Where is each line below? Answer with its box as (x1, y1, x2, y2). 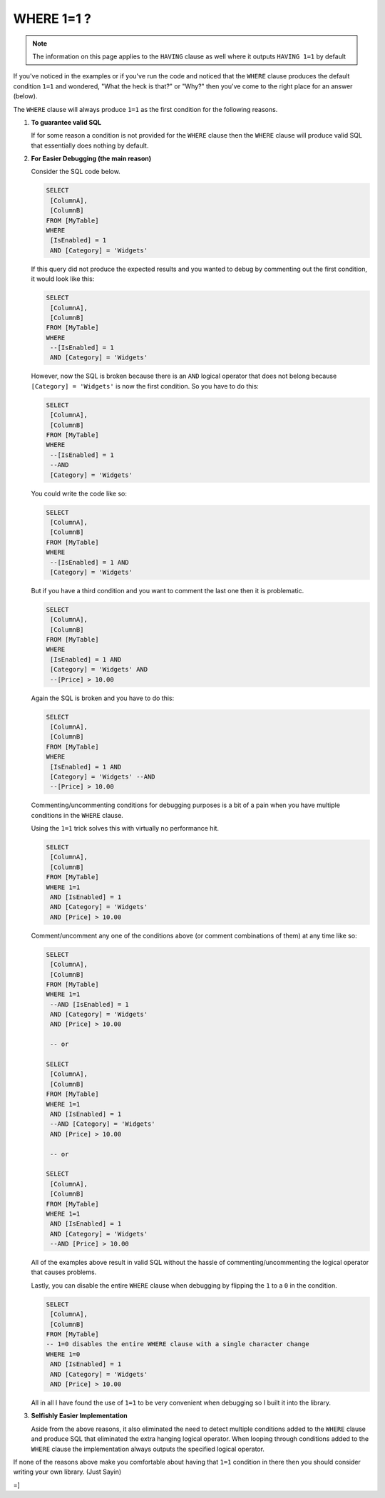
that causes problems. (31, 1268, 97, 1276)
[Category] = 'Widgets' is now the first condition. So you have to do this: (31, 381, 260, 390)
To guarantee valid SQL (31, 118, 102, 126)
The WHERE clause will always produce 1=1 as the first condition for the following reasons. (13, 105, 278, 113)
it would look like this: (31, 275, 95, 283)
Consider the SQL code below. (31, 168, 120, 176)
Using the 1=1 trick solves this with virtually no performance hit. (31, 824, 220, 833)
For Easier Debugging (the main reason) (31, 154, 152, 163)
